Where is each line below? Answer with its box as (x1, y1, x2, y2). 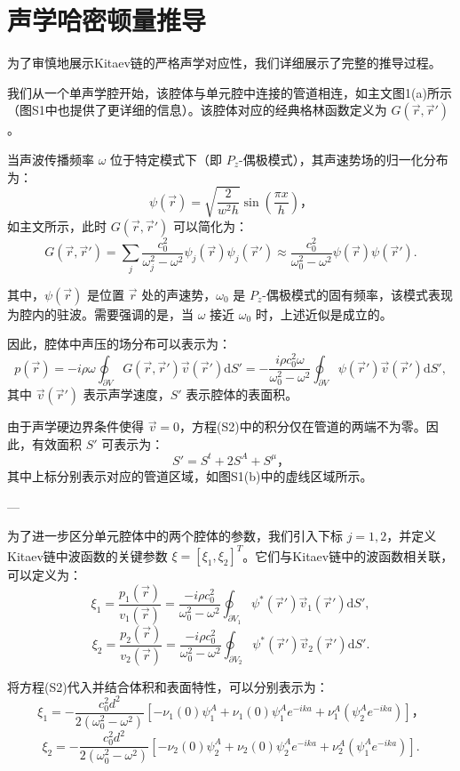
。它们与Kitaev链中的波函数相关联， (242, 546, 454, 565)
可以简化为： (172, 216, 248, 235)
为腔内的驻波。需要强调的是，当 (7, 304, 194, 323)
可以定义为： (7, 566, 82, 584)
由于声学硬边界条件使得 (7, 417, 144, 436)
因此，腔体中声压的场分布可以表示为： (7, 334, 231, 353)
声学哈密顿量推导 (7, 2, 207, 38)
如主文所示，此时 (7, 216, 107, 235)
